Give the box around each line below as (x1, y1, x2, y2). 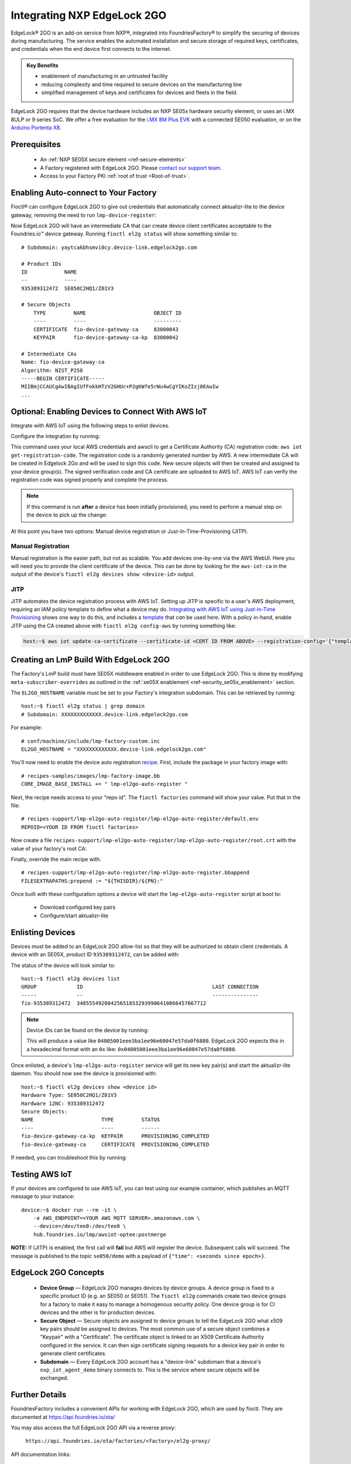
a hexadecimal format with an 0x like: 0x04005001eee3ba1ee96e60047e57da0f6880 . (26, 1045, 237, 1052)
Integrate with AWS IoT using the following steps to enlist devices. (11, 422, 170, 429)
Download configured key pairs (40, 904, 116, 911)
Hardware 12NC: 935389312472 (21, 1100, 105, 1107)
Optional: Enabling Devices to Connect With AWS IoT (11, 406, 208, 416)
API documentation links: (11, 1451, 71, 1458)
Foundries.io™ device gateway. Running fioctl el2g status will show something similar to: (11, 230, 238, 237)
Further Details (11, 1390, 67, 1400)
